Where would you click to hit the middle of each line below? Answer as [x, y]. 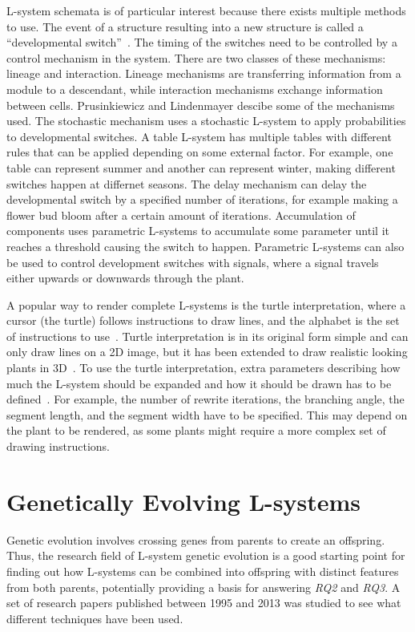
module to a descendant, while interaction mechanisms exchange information [195, 89]
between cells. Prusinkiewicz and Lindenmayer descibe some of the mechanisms [201, 105]
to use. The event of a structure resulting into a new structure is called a [185, 26]
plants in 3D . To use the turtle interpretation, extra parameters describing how [203, 368]
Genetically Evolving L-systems [183, 501]
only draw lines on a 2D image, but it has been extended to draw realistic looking [207, 352]
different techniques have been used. [95, 618]
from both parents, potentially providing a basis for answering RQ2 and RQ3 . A [203, 587]
